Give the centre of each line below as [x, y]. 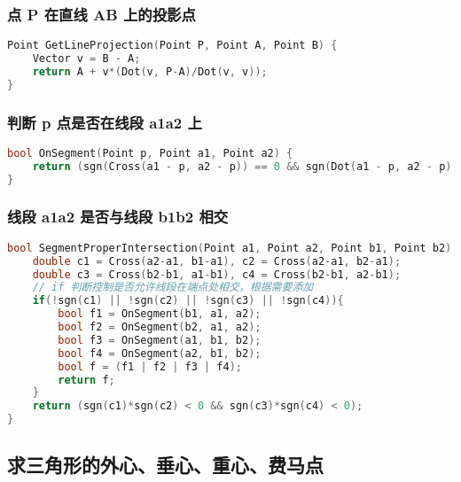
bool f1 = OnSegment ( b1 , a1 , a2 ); [160, 314]
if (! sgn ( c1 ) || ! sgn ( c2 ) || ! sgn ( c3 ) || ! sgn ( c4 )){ [188, 301]
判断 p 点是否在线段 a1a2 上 [105, 122]
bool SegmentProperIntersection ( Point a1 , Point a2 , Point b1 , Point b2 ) [230, 248]
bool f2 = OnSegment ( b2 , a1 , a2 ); [160, 327]
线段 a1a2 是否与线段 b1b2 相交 [118, 217]
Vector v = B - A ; [86, 59]
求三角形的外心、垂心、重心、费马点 [165, 465]
